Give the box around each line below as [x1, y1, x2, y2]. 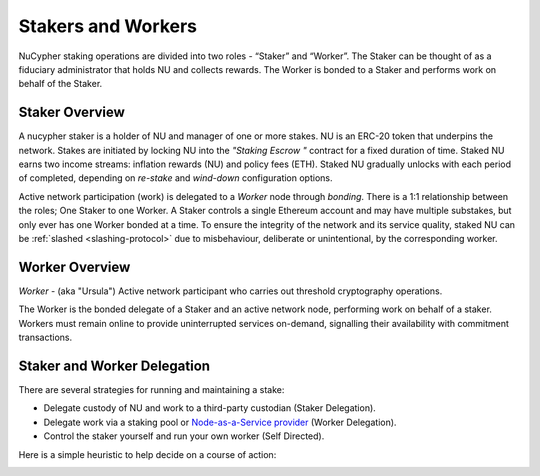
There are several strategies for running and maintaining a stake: [18, 383, 285, 395]
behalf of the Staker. [18, 78, 103, 90]
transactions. [18, 331, 73, 344]
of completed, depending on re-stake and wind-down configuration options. [18, 172, 333, 184]
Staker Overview [18, 104, 125, 121]
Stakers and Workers [18, 15, 198, 37]
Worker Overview [18, 258, 131, 275]
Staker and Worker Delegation [18, 357, 210, 374]
